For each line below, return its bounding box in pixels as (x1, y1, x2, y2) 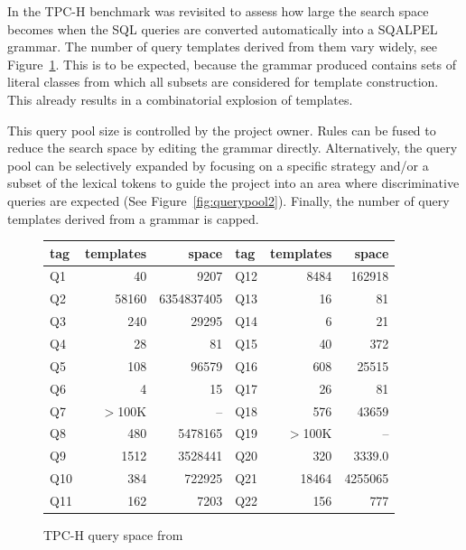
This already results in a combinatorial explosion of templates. (7, 89, 353, 108)
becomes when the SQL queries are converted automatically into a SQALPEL (7, 19, 438, 38)
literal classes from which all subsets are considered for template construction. (7, 72, 439, 91)
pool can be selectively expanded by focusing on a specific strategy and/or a (7, 155, 429, 174)
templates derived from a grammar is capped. (7, 209, 259, 228)
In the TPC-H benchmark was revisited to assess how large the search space (7, 2, 429, 20)
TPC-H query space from (43, 526, 183, 544)
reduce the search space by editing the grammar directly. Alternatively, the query (7, 138, 458, 157)
